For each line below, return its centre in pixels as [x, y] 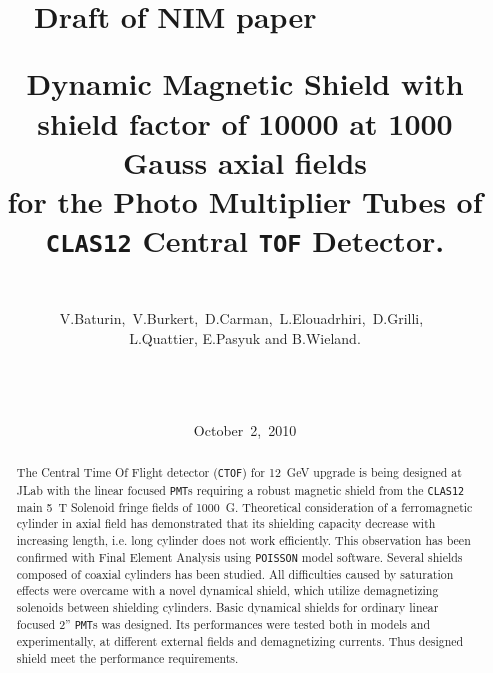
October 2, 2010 [245, 430]
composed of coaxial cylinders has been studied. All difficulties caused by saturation [235, 573]
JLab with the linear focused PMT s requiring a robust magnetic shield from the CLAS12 [240, 489]
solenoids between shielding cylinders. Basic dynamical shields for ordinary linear [227, 607]
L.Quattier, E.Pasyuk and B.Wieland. [245, 337]
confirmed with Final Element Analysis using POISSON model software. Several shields [239, 556]
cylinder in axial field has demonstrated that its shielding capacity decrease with [226, 523]
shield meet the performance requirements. [127, 657]
